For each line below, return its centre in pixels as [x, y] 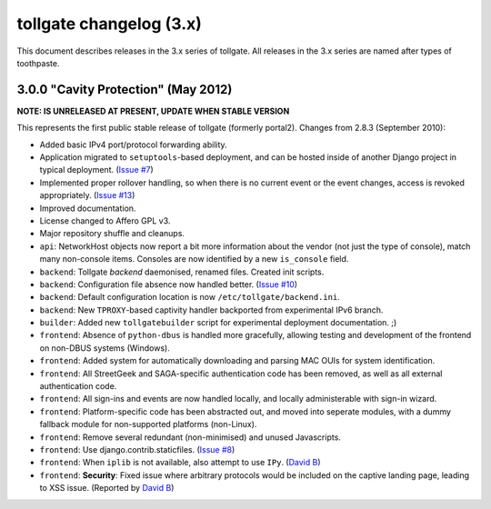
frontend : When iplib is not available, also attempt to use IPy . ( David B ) [180, 463]
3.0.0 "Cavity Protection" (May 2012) [125, 90]
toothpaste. [38, 63]
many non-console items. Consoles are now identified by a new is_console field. [194, 259]
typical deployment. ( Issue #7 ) [96, 170]
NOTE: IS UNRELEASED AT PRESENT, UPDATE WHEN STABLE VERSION [153, 111]
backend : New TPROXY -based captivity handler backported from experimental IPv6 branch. [211, 310]
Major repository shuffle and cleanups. [112, 234]
